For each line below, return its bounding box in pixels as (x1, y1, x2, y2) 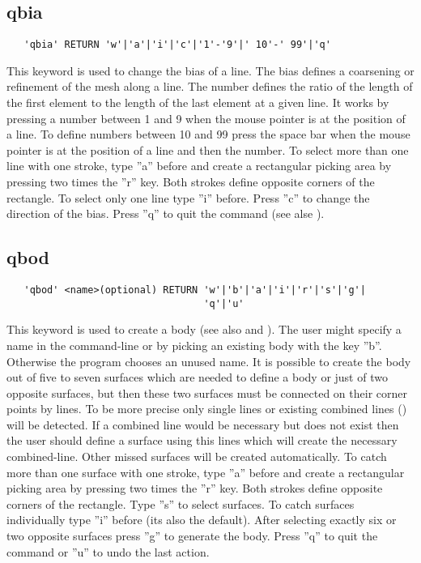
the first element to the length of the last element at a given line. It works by (6, 94, 389, 111)
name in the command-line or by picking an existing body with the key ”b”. (6, 336, 382, 353)
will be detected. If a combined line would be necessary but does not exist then (6, 416, 399, 433)
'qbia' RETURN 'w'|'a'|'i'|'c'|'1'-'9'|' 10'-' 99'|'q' (23, 39, 331, 51)
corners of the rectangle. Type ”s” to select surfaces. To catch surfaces (6, 495, 355, 512)
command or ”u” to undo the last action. (6, 543, 210, 560)
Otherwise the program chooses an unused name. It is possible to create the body (6, 352, 411, 369)
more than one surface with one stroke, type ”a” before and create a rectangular (6, 463, 405, 480)
